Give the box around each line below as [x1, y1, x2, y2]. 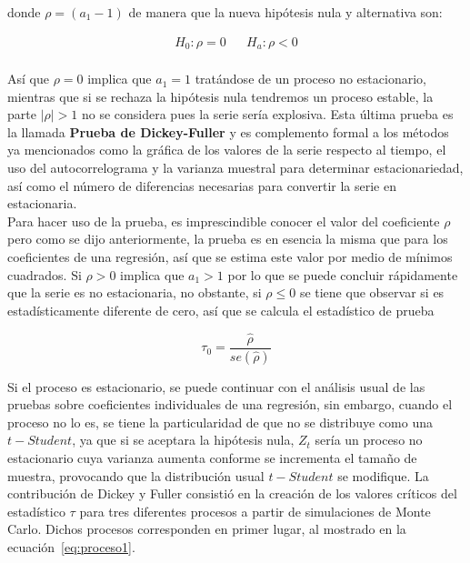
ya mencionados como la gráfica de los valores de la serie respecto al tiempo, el [7, 140, 446, 159]
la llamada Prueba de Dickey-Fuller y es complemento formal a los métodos [7, 122, 449, 141]
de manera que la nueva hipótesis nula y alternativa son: [128, 3, 443, 21]
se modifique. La [337, 466, 429, 485]
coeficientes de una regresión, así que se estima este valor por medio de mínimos [7, 247, 453, 266]
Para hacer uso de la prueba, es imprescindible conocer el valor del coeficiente [7, 211, 440, 230]
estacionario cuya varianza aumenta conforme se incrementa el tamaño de [7, 447, 417, 467]
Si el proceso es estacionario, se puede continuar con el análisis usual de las [7, 377, 425, 396]
